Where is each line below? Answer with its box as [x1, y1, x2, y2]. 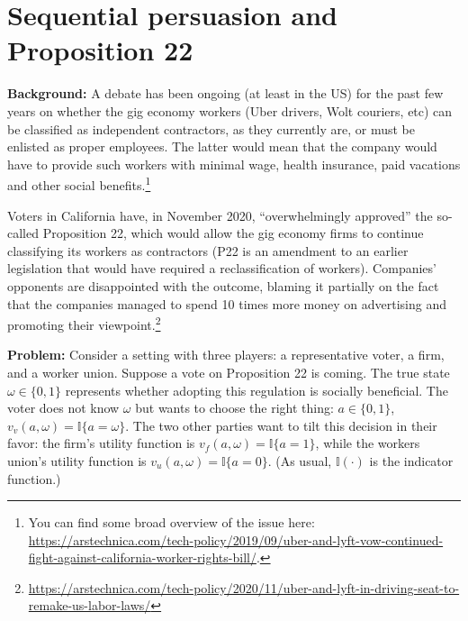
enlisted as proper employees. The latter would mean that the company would [7, 137, 437, 156]
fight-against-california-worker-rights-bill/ [28, 548, 256, 567]
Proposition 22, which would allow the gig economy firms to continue [42, 224, 424, 242]
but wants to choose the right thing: [135, 398, 334, 417]
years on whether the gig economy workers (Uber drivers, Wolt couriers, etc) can [7, 101, 453, 120]
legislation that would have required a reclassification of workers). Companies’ [7, 259, 436, 278]
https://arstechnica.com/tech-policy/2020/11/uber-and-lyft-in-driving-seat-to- [28, 578, 460, 597]
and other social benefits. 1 [7, 173, 151, 194]
